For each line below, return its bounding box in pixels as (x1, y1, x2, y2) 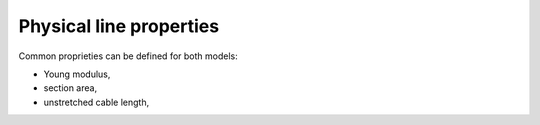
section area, (43, 82, 98, 94)
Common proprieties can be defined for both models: (18, 50, 239, 62)
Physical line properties (18, 15, 220, 37)
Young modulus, (43, 68, 111, 80)
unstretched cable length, (43, 96, 150, 108)
